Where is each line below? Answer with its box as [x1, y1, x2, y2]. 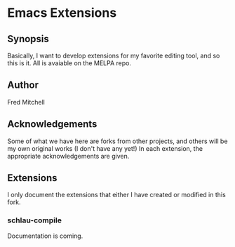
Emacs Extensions [7, 5, 117, 21]
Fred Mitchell [7, 98, 46, 106]
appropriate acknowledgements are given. [7, 152, 130, 160]
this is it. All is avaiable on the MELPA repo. [7, 59, 132, 67]
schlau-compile [7, 215, 62, 225]
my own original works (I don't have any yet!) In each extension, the [7, 144, 203, 152]
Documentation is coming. [7, 232, 83, 240]
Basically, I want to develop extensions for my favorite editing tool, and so [7, 51, 220, 60]
